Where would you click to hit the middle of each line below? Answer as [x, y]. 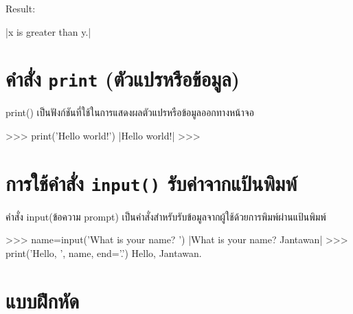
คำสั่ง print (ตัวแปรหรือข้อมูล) [123, 79]
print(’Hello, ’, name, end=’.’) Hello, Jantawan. [104, 253]
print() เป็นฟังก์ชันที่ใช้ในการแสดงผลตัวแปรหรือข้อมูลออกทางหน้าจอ [130, 112]
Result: [21, 8]
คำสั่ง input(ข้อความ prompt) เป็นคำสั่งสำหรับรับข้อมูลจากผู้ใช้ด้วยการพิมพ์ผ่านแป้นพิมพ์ [166, 216]
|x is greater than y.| [48, 31]
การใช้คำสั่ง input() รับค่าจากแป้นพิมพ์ [151, 182]
